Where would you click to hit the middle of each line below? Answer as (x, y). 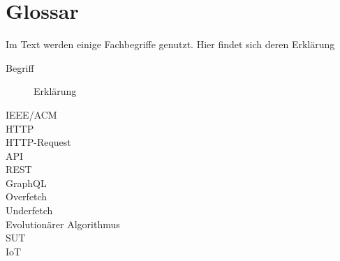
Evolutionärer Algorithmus (63, 224)
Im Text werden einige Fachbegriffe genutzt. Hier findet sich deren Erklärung (170, 44)
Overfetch (27, 196)
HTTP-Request (38, 142)
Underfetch (29, 210)
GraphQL (26, 182)
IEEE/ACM (31, 114)
